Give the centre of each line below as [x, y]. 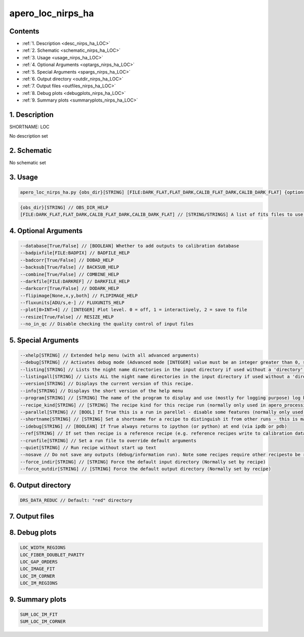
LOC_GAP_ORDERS [39, 562]
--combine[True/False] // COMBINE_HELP [69, 274]
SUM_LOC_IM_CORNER [43, 622]
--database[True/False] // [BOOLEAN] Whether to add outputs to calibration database [129, 246]
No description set [29, 136]
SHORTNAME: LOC [29, 127]
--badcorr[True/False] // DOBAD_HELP [67, 260]
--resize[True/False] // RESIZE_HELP [67, 317]
